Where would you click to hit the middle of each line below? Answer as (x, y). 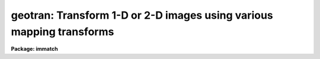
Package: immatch (35, 49)
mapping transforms (63, 32)
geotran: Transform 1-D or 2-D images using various (142, 15)
